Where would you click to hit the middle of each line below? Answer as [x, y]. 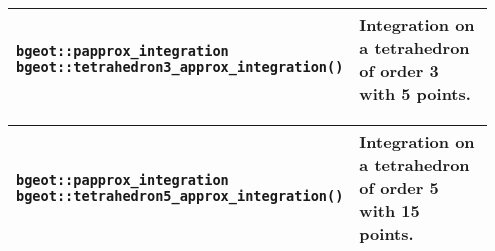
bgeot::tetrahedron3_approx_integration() [180, 67]
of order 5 [399, 187]
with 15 [389, 210]
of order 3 [399, 70]
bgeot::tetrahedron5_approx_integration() [180, 195]
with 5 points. [415, 93]
